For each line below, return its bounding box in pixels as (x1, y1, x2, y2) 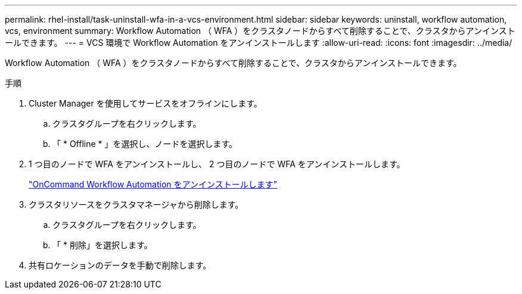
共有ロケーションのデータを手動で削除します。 (29, 260, 212, 270)
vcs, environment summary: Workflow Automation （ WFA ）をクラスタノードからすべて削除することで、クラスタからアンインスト (5, 26, 515, 36)
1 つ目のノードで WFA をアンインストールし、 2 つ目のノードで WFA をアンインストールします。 (29, 159, 405, 169)
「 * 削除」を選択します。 (52, 240, 153, 250)
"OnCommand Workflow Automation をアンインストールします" (29, 179, 278, 189)
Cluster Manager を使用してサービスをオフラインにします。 (29, 98, 262, 108)
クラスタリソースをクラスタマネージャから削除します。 (29, 199, 244, 209)
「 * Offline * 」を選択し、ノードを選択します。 (52, 139, 238, 149)
